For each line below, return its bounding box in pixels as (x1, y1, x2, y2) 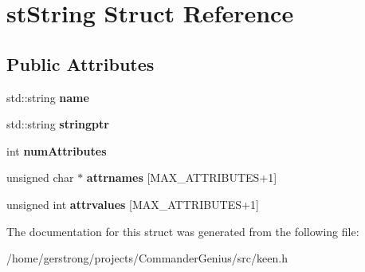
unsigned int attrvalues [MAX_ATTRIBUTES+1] (6, 195, 259, 212)
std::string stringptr (6, 116, 109, 132)
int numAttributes (6, 142, 107, 159)
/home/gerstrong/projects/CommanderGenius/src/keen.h (6, 250, 288, 266)
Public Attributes (6, 51, 155, 76)
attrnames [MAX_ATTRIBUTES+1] (86, 169, 277, 186)
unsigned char (6, 169, 74, 186)
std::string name (6, 89, 89, 105)
